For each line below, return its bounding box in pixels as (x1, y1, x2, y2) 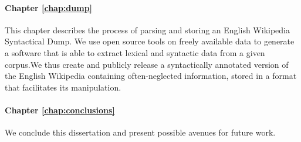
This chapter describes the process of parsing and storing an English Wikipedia (5, 23, 290, 36)
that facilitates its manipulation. (5, 81, 121, 93)
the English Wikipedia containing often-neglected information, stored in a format (5, 70, 297, 82)
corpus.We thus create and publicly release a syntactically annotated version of (5, 58, 289, 70)
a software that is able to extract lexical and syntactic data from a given (5, 46, 265, 58)
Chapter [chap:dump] (5, 1, 93, 13)
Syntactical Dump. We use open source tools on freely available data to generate (5, 35, 295, 47)
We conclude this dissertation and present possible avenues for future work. (5, 126, 276, 138)
